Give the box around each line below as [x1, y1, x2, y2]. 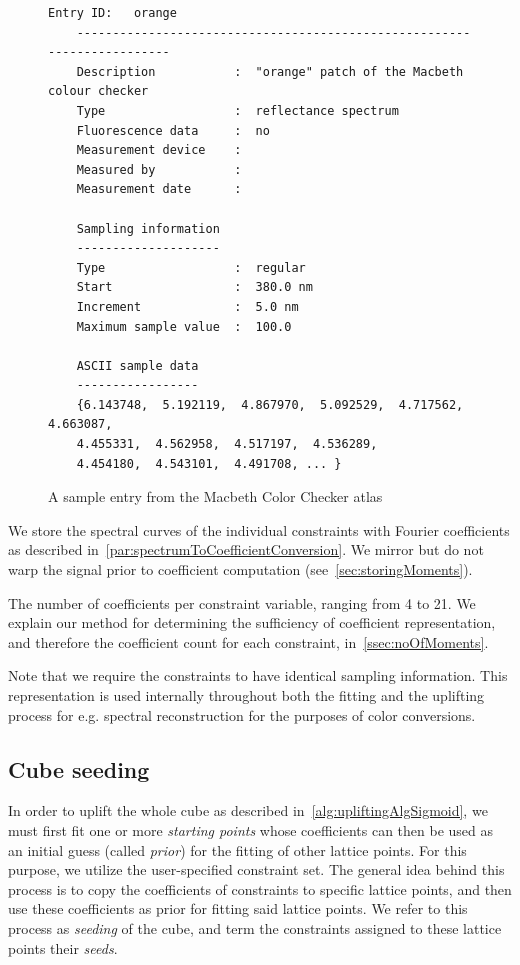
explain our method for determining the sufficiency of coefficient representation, [8, 612, 496, 633]
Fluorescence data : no [76, 123, 270, 138]
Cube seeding [8, 753, 150, 784]
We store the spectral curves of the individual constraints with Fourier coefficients [8, 519, 510, 540]
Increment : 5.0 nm [76, 299, 299, 314]
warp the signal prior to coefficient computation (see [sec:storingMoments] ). [8, 559, 473, 580]
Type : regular [76, 260, 306, 275]
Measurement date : [76, 182, 242, 197]
